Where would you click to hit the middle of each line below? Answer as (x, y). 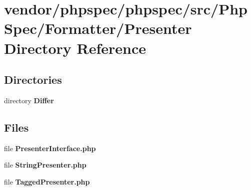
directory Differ (29, 100)
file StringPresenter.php (45, 165)
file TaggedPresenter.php (47, 181)
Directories (33, 80)
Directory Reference (75, 48)
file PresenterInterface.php (50, 148)
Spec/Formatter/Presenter (98, 28)
